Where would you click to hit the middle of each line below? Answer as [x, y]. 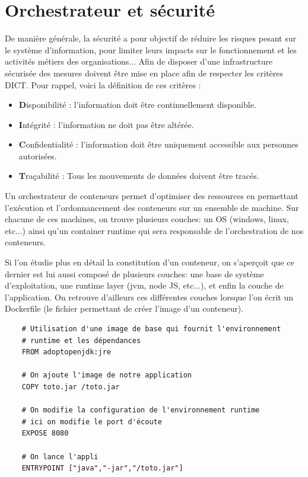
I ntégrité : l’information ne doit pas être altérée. [106, 124]
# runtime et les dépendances [81, 340]
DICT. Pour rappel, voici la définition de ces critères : [103, 84]
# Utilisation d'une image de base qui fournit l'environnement [151, 329]
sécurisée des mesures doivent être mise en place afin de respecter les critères [144, 73]
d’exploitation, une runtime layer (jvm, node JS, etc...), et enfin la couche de [144, 285]
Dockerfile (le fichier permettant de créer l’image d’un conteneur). [124, 308]
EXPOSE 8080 [45, 433]
